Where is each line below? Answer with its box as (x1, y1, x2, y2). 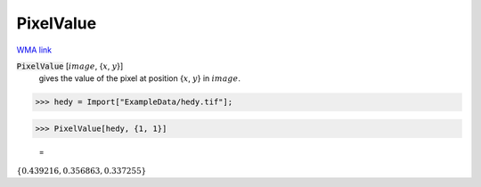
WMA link (16, 45, 53, 55)
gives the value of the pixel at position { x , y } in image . (38, 73, 240, 84)
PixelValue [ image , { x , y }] (16, 61, 124, 71)
